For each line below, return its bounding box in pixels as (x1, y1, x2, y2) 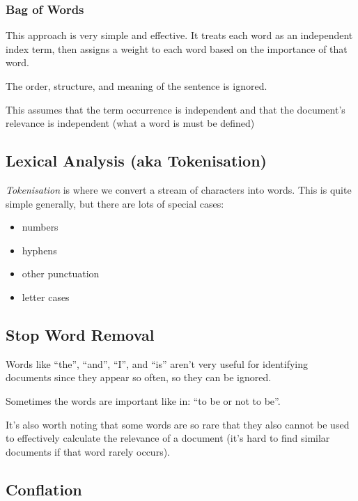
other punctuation (22, 266, 100, 281)
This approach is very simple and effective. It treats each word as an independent (6, 28, 353, 43)
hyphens (22, 242, 57, 257)
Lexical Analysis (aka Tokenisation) (6, 150, 267, 171)
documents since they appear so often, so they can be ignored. (6, 370, 272, 385)
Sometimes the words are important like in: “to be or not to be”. (6, 393, 281, 408)
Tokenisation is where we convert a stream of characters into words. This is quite (6, 182, 352, 196)
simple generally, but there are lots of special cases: (6, 196, 224, 210)
